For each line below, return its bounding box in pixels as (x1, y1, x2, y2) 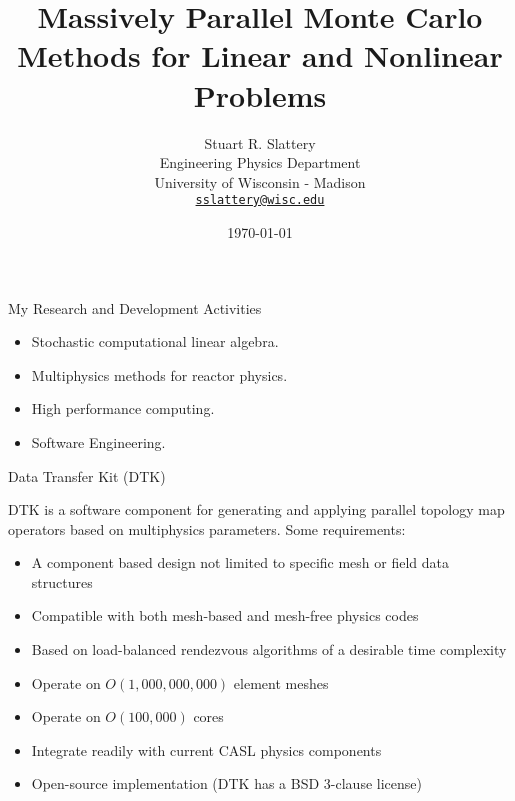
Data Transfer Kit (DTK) (8, 465, 166, 486)
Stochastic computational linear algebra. (31, 331, 279, 352)
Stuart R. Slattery (204, 132, 316, 153)
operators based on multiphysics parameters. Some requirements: (8, 518, 406, 539)
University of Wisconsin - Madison (154, 171, 366, 192)
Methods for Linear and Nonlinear (17, 35, 503, 76)
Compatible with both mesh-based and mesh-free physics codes (31, 605, 419, 626)
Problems (193, 74, 327, 115)
